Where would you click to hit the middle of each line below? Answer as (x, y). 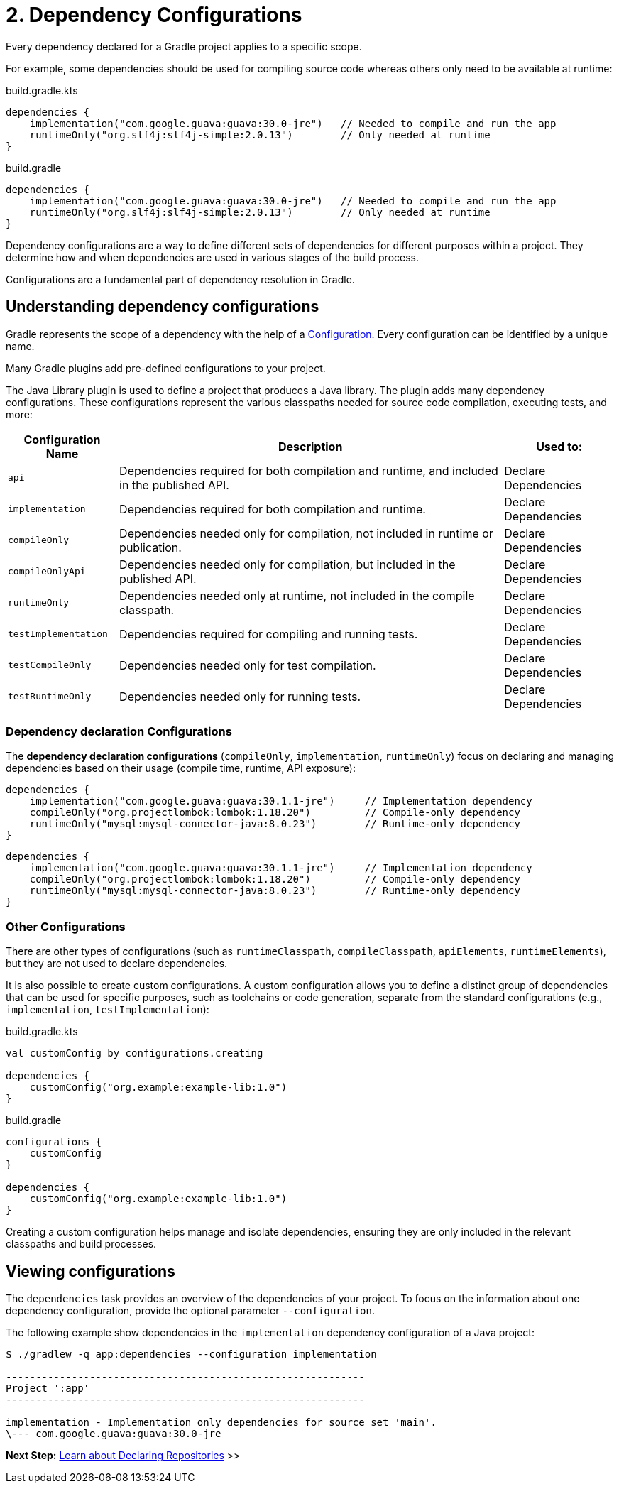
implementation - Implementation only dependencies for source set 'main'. (221, 1422)
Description (310, 446)
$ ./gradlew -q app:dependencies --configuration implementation (191, 1354)
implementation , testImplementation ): (108, 1010)
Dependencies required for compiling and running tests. (269, 634)
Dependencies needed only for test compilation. (248, 665)
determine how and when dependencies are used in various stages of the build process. (213, 257)
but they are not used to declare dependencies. (117, 964)
